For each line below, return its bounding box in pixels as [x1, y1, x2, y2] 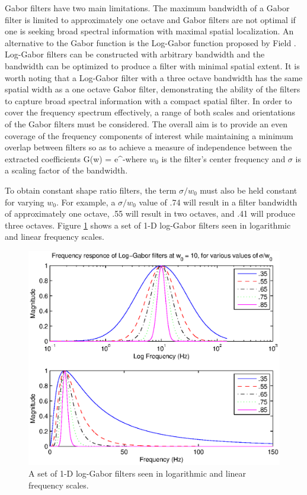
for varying [5, 195, 44, 208]
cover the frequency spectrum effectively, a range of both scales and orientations [5, 106, 296, 118]
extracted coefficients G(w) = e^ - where [5, 152, 147, 165]
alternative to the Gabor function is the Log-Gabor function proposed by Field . [5, 36, 296, 49]
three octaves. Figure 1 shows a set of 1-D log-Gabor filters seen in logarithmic [5, 218, 291, 231]
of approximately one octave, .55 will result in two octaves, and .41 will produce [5, 207, 295, 220]
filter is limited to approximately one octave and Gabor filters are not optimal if [5, 13, 296, 25]
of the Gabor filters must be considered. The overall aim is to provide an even [5, 117, 287, 130]
